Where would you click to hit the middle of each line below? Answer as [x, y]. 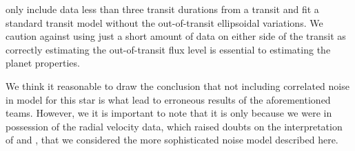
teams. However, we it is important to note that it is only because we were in [169, 113]
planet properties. [43, 63]
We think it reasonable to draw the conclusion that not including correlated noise [177, 85]
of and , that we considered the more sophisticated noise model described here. [172, 140]
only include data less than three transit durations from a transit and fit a [162, 9]
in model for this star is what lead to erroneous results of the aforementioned [168, 99]
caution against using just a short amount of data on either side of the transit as [176, 36]
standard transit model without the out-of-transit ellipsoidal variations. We [164, 22]
